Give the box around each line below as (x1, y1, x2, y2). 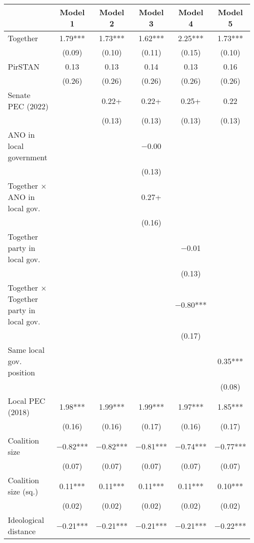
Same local (8, 344, 45, 355)
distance (8, 525, 36, 537)
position (8, 367, 35, 378)
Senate (8, 89, 31, 100)
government (8, 151, 47, 163)
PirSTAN (8, 61, 40, 72)
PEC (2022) (8, 100, 49, 112)
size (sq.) (8, 486, 38, 497)
